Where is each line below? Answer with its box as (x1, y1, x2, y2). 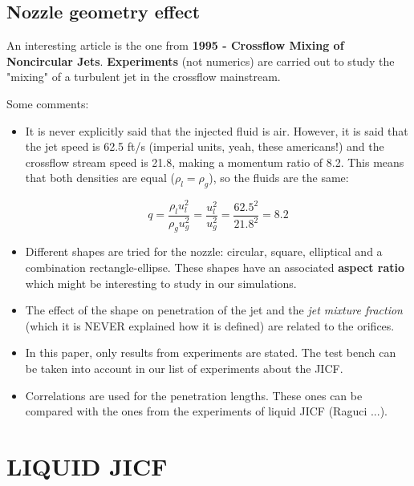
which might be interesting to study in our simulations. (25, 274, 297, 291)
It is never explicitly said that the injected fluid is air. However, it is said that (25, 122, 408, 139)
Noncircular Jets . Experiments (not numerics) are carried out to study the (6, 52, 395, 69)
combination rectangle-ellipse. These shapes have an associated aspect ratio (25, 259, 405, 276)
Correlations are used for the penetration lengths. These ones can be (25, 387, 363, 403)
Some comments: (6, 95, 89, 111)
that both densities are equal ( (25, 169, 175, 186)
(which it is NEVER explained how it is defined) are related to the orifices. (25, 317, 395, 334)
